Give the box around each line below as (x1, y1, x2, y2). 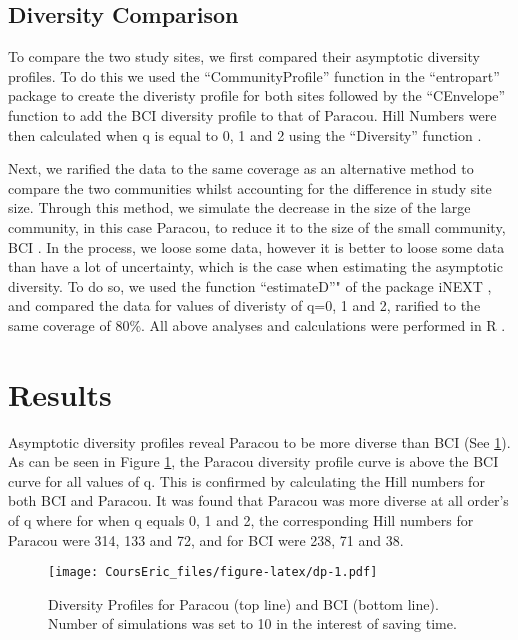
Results (8, 373, 112, 414)
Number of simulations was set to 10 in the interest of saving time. (48, 613, 457, 634)
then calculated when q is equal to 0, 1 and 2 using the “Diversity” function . (8, 124, 482, 145)
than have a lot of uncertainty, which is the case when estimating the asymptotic (8, 256, 503, 277)
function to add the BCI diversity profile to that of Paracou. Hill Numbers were (8, 104, 497, 125)
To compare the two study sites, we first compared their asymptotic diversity (8, 46, 480, 67)
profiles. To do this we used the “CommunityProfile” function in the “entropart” (8, 65, 500, 86)
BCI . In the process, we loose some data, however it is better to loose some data (8, 236, 505, 257)
